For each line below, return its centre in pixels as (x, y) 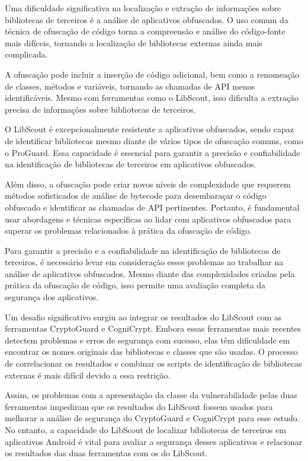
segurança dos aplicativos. (52, 297)
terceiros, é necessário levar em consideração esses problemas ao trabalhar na (144, 262)
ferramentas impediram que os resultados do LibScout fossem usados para (139, 406)
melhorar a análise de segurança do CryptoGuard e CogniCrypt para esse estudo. (152, 418)
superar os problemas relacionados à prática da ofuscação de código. (129, 230)
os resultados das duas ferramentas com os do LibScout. (106, 453)
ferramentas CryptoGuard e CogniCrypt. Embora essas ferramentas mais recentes (153, 328)
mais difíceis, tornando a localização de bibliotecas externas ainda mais (134, 42)
